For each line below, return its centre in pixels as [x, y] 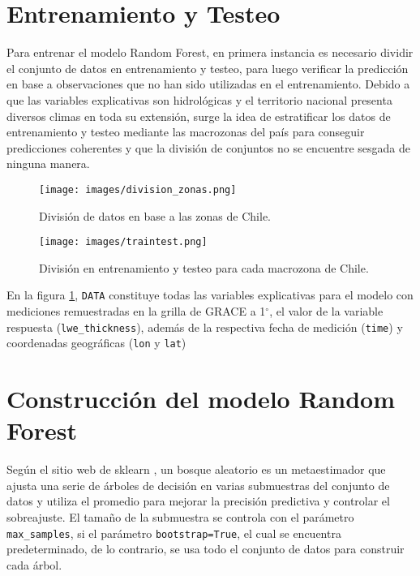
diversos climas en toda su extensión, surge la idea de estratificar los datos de [199, 116]
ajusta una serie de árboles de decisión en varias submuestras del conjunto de [198, 485]
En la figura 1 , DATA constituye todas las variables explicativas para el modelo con [210, 295]
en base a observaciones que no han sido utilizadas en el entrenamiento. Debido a [208, 84]
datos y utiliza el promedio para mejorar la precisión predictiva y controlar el [198, 501]
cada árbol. [34, 564]
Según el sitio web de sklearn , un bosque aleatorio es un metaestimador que [196, 469]
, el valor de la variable [326, 311]
